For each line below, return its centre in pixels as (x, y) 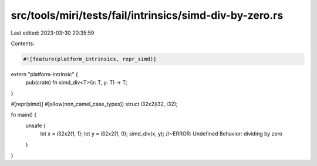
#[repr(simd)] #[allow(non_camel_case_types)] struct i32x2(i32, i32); (95, 104)
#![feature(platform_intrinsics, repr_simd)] (90, 59)
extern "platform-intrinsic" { (45, 74)
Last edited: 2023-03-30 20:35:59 (53, 33)
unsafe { (36, 126)
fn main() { (24, 115)
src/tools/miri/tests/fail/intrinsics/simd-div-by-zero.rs (147, 15)
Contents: (23, 43)
